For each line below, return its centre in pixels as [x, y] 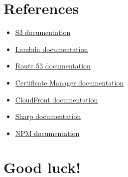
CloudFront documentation [57, 99]
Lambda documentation [52, 49]
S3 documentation [43, 32]
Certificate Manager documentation [69, 82]
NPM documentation [47, 133]
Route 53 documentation [53, 66]
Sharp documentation [48, 116]
